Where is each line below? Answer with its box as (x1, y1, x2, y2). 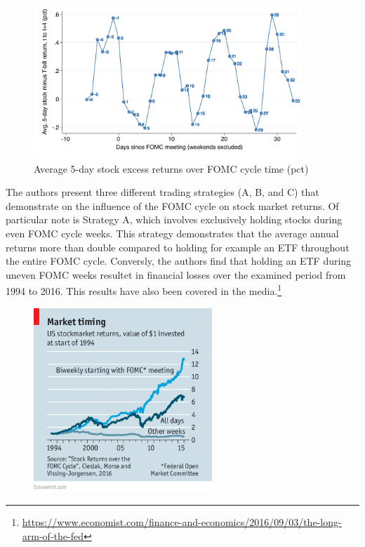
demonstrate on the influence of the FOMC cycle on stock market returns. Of (6, 198, 339, 213)
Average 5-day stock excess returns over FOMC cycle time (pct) (34, 161, 309, 176)
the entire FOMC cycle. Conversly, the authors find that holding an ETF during (6, 253, 352, 268)
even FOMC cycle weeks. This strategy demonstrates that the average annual (6, 225, 339, 240)
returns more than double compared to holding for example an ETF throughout (6, 239, 350, 254)
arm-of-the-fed (22, 528, 84, 543)
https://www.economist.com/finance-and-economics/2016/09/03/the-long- (22, 515, 342, 529)
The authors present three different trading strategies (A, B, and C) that (6, 185, 319, 199)
